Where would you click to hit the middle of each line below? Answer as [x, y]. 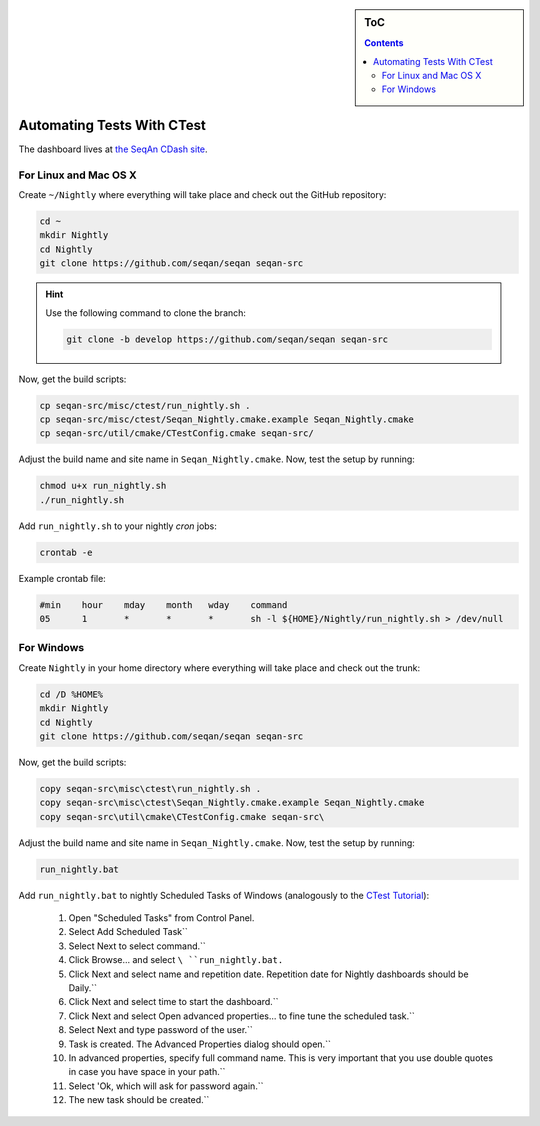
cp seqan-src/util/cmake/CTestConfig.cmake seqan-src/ [176, 433]
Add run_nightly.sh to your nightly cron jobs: [117, 526]
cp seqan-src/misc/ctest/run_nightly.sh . [145, 405]
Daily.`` [83, 987]
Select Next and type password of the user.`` [161, 1030]
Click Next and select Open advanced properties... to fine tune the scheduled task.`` [241, 1016]
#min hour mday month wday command [163, 604]
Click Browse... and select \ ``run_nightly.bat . [176, 960]
